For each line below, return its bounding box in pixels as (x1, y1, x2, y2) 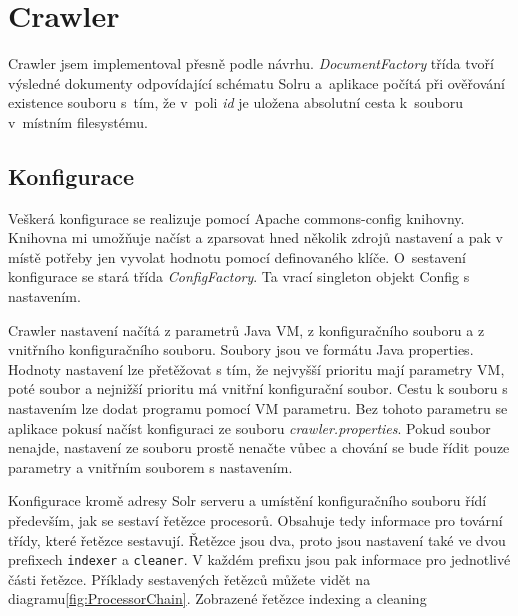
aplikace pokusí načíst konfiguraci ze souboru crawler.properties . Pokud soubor (8, 417, 491, 438)
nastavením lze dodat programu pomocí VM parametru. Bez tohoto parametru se (8, 398, 508, 419)
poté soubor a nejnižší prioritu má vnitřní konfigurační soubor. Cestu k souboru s (8, 378, 508, 399)
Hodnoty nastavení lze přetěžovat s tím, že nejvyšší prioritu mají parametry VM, (8, 358, 505, 379)
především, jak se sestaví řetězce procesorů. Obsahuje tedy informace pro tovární (8, 510, 503, 531)
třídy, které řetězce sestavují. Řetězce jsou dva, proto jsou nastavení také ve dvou (8, 529, 506, 550)
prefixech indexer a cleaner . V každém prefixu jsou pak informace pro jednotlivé (8, 549, 511, 570)
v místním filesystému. (8, 111, 148, 132)
